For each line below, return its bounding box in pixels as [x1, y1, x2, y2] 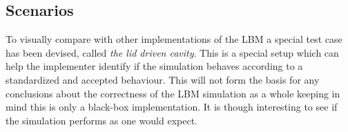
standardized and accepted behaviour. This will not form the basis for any [6, 72, 320, 86]
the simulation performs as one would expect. [6, 113, 197, 127]
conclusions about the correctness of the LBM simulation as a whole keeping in [6, 86, 340, 100]
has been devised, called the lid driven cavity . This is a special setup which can [6, 45, 339, 59]
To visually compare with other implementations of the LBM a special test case [6, 32, 342, 46]
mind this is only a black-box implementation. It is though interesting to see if [6, 100, 338, 114]
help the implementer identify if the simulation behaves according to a [6, 59, 303, 73]
